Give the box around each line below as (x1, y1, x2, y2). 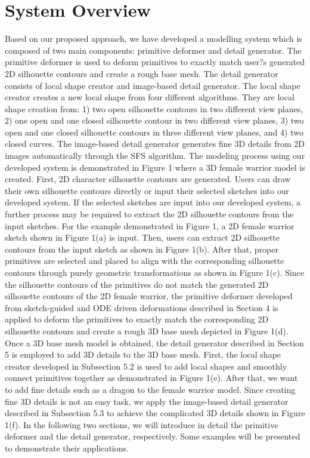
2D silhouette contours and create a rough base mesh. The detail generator (5, 67, 278, 79)
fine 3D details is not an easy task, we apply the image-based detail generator (5, 395, 289, 407)
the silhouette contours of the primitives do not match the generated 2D (5, 278, 269, 290)
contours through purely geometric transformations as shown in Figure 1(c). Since (5, 266, 305, 278)
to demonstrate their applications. (5, 441, 129, 454)
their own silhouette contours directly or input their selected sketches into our (5, 184, 289, 196)
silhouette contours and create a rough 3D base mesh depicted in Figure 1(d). (5, 324, 289, 337)
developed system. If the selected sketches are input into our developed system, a (5, 196, 300, 208)
